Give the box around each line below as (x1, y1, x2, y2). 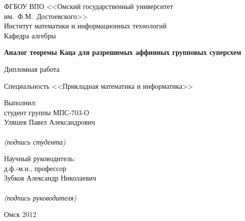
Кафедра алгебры (4, 30, 56, 40)
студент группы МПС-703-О (4, 107, 89, 117)
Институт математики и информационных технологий (4, 20, 167, 31)
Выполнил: (4, 97, 37, 108)
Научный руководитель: (4, 153, 75, 164)
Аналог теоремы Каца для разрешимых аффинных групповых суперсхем (4, 47, 242, 57)
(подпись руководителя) (4, 192, 77, 203)
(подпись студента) (4, 136, 66, 147)
